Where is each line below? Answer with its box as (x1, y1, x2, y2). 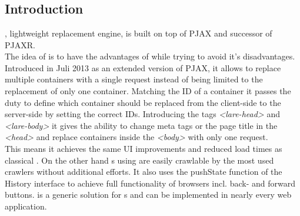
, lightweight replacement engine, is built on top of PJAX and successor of (5, 27, 272, 39)
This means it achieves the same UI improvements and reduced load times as (5, 142, 282, 154)
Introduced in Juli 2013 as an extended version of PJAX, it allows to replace (5, 61, 281, 74)
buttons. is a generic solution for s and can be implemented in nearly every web (5, 188, 292, 201)
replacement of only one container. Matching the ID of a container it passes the (5, 84, 291, 97)
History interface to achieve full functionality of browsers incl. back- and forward (5, 177, 295, 189)
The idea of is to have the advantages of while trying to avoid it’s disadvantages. (5, 50, 295, 62)
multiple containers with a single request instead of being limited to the (5, 73, 263, 85)
